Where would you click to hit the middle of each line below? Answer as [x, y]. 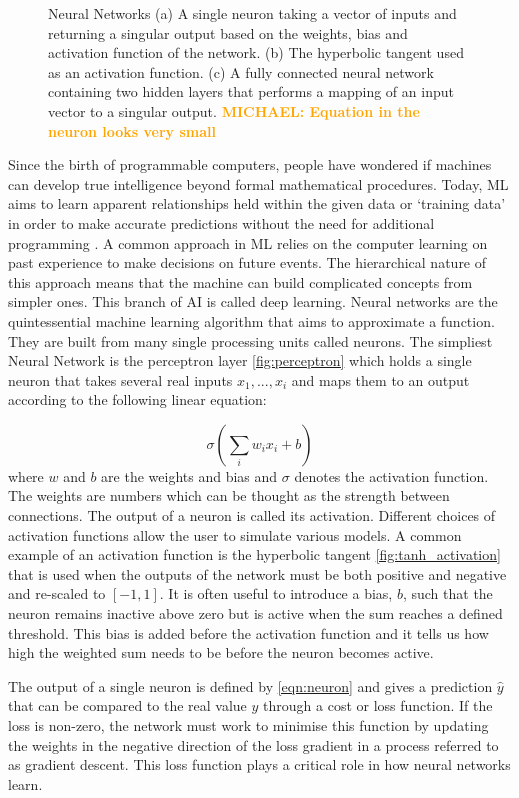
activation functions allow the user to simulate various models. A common [235, 534]
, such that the [447, 593]
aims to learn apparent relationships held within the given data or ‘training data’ [257, 203]
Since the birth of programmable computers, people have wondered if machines [250, 164]
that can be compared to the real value [127, 705]
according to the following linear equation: [137, 399]
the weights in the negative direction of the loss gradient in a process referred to [253, 744]
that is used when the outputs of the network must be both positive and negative [257, 573]
